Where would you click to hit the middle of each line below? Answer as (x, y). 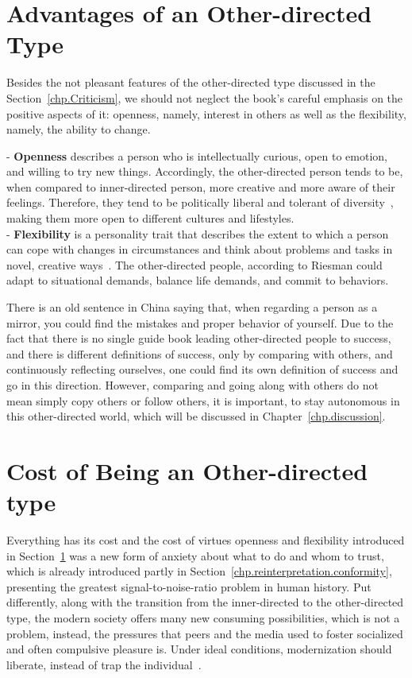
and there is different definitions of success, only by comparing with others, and (200, 353)
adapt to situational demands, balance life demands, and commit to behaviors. (198, 280)
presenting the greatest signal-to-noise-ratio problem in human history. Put (189, 586)
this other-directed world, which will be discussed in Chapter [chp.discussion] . (196, 416)
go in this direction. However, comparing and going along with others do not (193, 385)
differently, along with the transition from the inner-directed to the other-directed (205, 602)
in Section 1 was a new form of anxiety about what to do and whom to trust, (195, 555)
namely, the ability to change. (79, 129)
